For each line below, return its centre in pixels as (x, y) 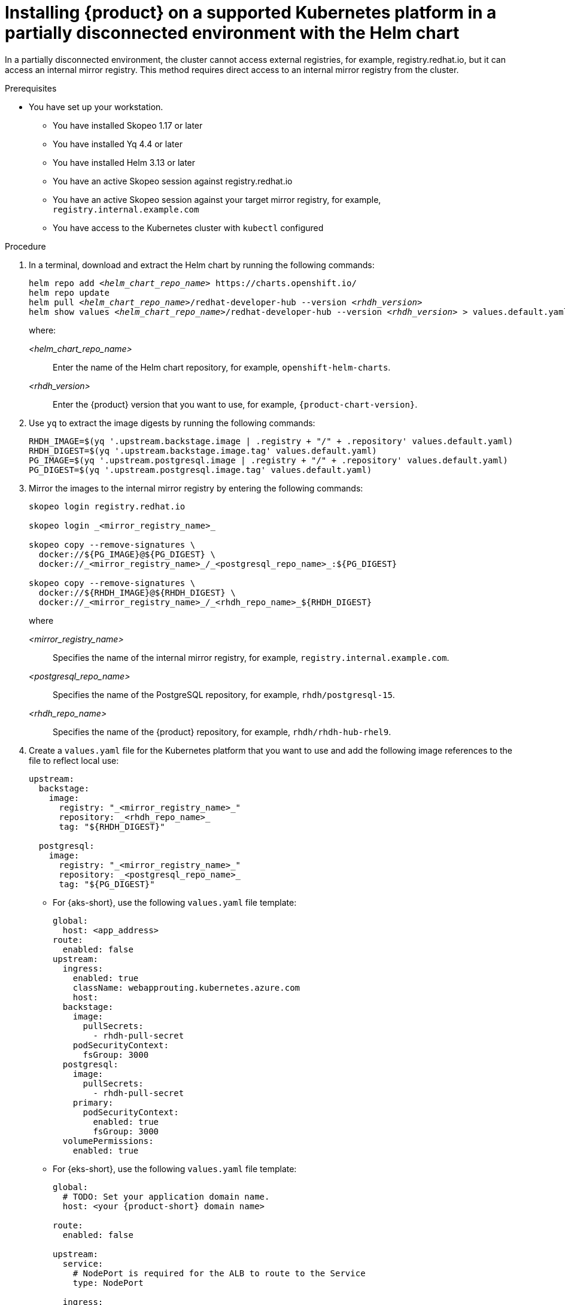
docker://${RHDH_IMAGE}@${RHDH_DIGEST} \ (137, 592)
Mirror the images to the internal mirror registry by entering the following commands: (196, 488)
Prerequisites (31, 88)
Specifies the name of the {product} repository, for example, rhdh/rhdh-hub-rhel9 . (222, 732)
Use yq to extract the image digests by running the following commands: (172, 423)
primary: (93, 1102)
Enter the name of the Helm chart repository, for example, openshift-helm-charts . (222, 367)
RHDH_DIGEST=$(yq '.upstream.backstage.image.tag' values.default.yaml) (203, 450)
